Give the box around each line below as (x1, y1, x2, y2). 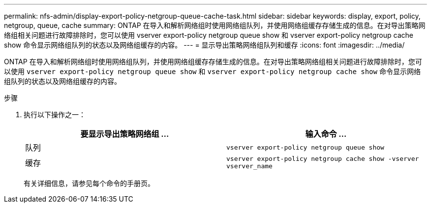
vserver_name (226, 162, 273, 170)
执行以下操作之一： (24, 110, 86, 119)
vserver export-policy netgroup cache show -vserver (226, 155, 419, 162)
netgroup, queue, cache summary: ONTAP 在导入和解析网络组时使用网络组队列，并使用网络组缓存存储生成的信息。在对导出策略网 (4, 21, 426, 29)
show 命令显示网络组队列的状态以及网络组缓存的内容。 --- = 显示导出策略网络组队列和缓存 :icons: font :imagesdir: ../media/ (4, 41, 405, 49)
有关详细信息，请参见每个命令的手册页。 (24, 179, 154, 187)
